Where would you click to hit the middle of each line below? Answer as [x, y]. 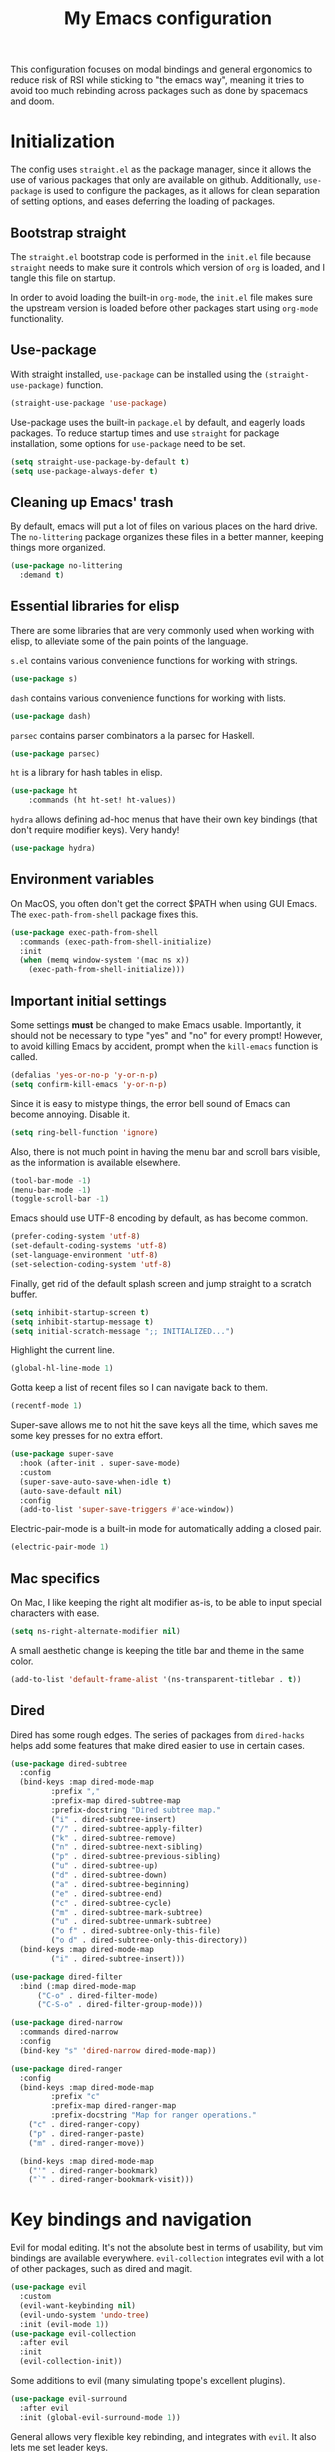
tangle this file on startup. [63, 278]
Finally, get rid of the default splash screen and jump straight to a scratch [161, 1283]
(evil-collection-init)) [71, 2362]
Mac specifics [55, 1578]
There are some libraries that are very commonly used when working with [162, 630]
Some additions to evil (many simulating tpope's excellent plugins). [148, 2381]
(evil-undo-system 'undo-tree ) [84, 2315]
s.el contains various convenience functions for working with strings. [154, 660]
